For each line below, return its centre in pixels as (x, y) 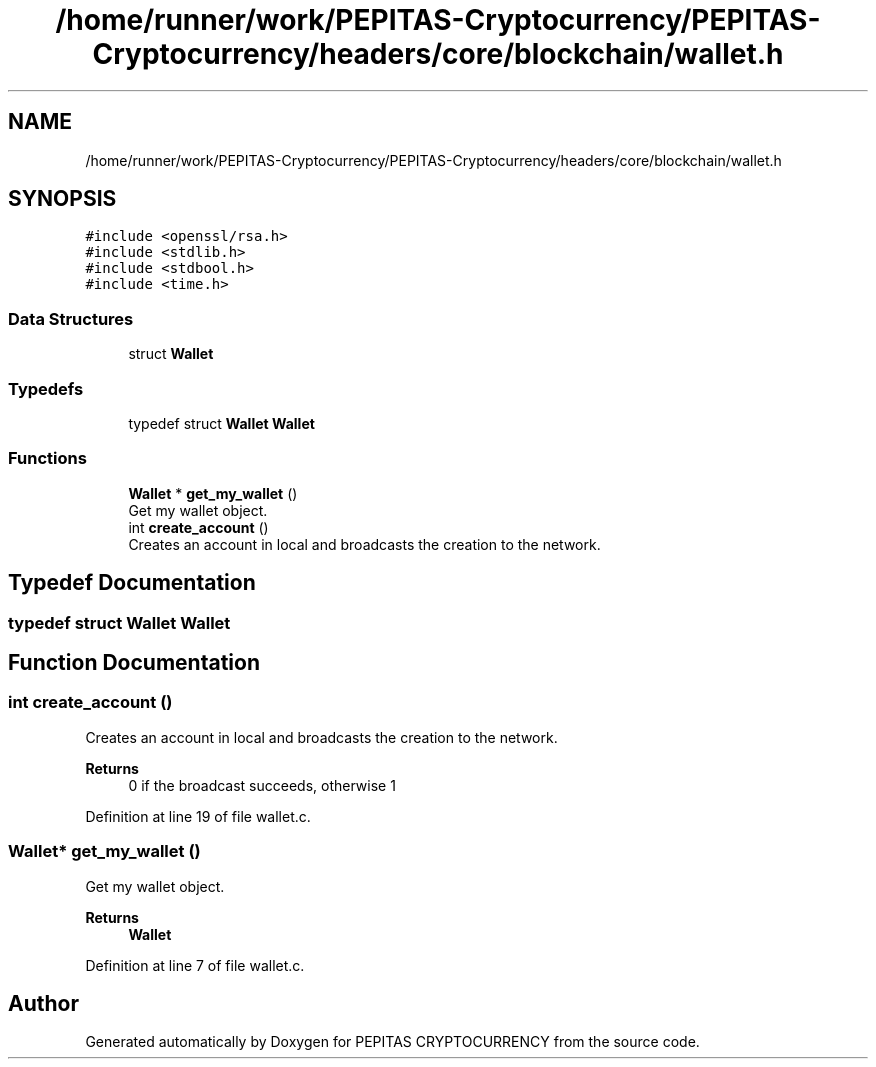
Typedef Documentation (132, 583)
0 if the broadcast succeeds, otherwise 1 (262, 785)
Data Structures (71, 318)
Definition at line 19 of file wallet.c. (198, 816)
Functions (47, 458)
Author (43, 1003)
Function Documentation (134, 662)
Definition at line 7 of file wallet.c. (195, 965)
